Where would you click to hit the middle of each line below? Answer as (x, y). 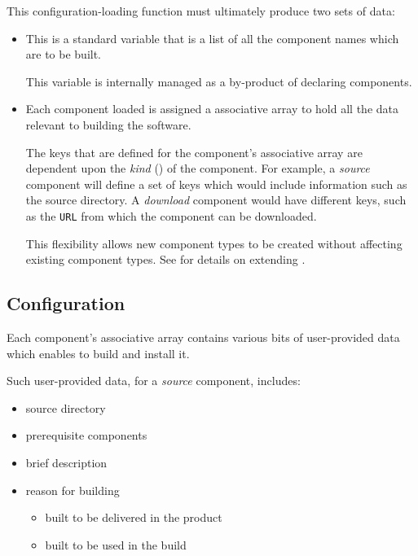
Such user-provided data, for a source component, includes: (154, 381)
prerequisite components (86, 435)
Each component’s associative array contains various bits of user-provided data (203, 337)
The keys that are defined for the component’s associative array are (194, 152)
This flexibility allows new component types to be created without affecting (214, 243)
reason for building (73, 490)
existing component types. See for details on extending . (165, 259)
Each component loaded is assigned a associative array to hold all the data (212, 109)
